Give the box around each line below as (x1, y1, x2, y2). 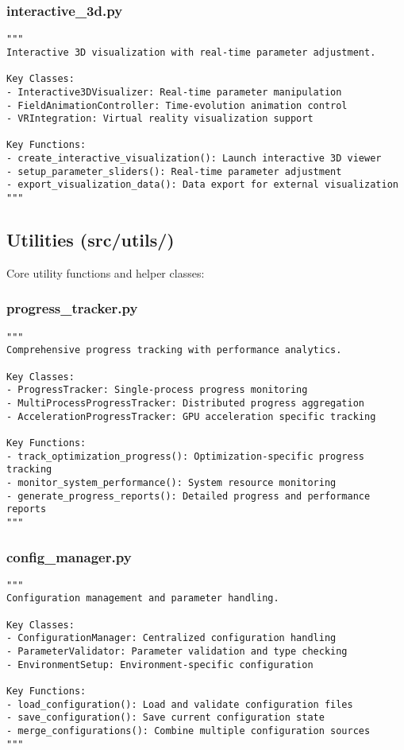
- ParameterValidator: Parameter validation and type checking (6, 646, 348, 658)
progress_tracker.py (6, 298, 138, 318)
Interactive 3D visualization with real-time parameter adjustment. (6, 46, 376, 58)
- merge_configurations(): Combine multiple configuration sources (6, 725, 371, 737)
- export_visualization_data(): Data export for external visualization (6, 179, 398, 191)
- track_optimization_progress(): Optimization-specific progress (6, 450, 365, 462)
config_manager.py (6, 546, 132, 566)
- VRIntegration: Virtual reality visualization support (6, 113, 314, 125)
